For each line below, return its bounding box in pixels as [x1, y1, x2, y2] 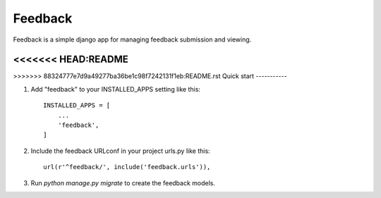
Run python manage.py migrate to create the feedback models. [30, 178, 215, 187]
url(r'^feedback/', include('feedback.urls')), [43, 163, 211, 171]
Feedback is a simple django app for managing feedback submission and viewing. [13, 35, 252, 44]
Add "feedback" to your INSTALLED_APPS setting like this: [30, 85, 201, 93]
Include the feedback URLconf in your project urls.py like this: [30, 147, 211, 155]
